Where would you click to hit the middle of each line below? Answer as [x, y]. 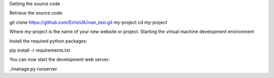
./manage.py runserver [33, 69]
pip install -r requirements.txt [40, 50]
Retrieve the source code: [36, 13]
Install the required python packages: [48, 41]
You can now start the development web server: [60, 60]
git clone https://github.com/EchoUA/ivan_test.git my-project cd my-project [88, 22]
